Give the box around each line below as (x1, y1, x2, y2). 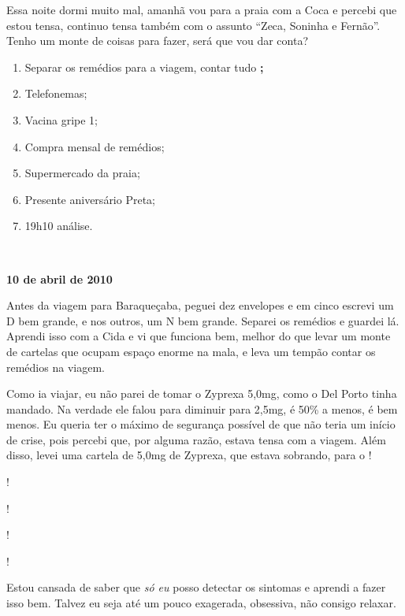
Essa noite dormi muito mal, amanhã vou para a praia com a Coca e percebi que (6, 2, 397, 17)
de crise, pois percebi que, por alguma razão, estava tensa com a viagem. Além (6, 431, 386, 447)
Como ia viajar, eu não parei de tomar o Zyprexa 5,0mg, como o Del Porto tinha (6, 385, 397, 402)
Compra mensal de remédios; (24, 138, 165, 154)
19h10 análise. (24, 217, 93, 234)
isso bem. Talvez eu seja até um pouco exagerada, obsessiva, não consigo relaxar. (6, 595, 396, 611)
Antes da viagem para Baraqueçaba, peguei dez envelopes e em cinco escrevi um (6, 297, 394, 314)
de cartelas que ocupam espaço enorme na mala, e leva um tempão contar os (6, 343, 376, 359)
